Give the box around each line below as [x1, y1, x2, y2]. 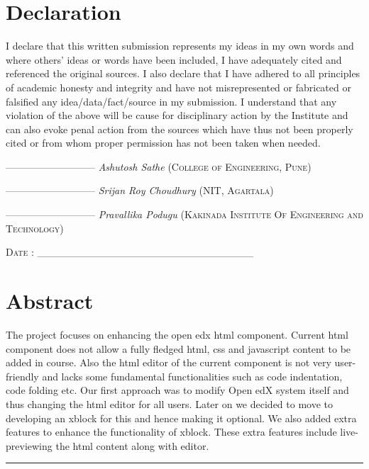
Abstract [6, 286, 94, 315]
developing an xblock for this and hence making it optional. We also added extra [6, 410, 357, 425]
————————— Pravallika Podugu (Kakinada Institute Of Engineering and [6, 207, 363, 222]
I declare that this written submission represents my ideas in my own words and [6, 38, 354, 53]
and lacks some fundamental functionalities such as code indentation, [42, 368, 343, 383]
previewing [6, 438, 53, 453]
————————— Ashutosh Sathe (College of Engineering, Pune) [6, 159, 312, 174]
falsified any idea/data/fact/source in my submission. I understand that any [6, 94, 337, 108]
